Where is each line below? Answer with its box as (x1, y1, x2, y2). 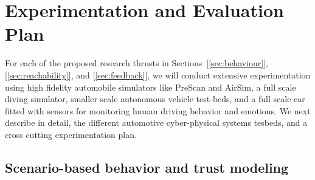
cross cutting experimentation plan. (5, 128, 137, 140)
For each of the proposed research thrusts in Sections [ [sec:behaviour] (5, 57, 264, 69)
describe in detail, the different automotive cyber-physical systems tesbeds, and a (5, 116, 308, 129)
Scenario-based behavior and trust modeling (5, 157, 289, 176)
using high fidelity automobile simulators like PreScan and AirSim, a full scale (5, 80, 296, 93)
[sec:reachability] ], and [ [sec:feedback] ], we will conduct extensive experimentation (7, 68, 311, 81)
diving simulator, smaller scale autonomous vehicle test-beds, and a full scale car (5, 92, 305, 105)
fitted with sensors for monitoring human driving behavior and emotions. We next (5, 104, 311, 117)
